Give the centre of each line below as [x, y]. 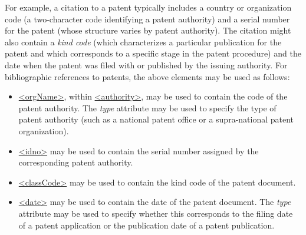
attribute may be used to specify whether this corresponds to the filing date [156, 213]
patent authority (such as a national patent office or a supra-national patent [156, 119]
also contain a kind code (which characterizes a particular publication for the [143, 42]
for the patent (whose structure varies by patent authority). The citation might [148, 30]
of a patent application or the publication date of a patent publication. [147, 225]
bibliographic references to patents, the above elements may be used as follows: [147, 76]
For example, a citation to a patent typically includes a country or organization [148, 7]
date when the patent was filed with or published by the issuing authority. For [146, 64]
